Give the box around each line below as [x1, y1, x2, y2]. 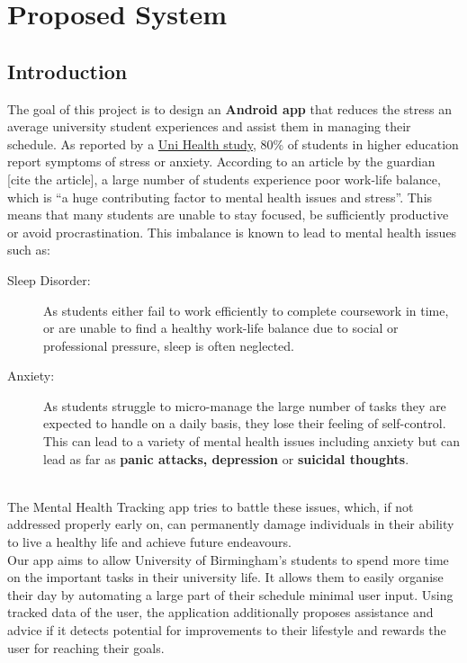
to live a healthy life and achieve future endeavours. [7, 533, 292, 551]
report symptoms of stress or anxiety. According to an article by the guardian [7, 152, 436, 171]
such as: [7, 240, 50, 259]
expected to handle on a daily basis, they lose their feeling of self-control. [43, 414, 446, 433]
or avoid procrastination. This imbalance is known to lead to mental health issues [7, 222, 457, 241]
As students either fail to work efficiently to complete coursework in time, [43, 300, 449, 319]
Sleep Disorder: [7, 270, 91, 289]
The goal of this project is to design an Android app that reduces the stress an [7, 99, 452, 118]
